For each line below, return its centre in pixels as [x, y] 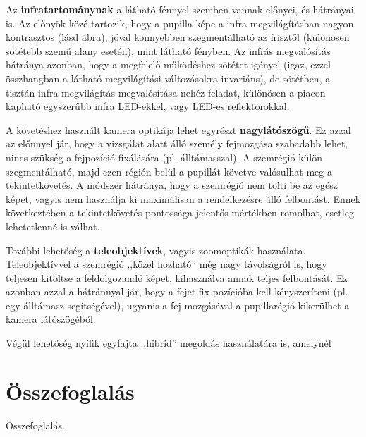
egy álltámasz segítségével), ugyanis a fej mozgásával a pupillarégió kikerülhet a [178, 305]
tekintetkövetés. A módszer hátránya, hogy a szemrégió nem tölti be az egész [172, 185]
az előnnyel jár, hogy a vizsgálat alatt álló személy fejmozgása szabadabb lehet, [177, 143]
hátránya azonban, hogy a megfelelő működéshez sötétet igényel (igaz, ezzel [168, 64]
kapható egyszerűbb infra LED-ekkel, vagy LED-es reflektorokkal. [148, 106]
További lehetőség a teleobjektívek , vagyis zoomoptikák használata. [156, 250]
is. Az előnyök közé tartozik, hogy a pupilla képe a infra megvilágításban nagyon [180, 23]
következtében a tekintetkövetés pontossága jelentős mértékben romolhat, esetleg [180, 213]
